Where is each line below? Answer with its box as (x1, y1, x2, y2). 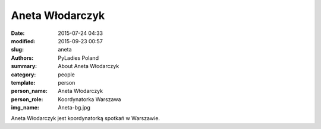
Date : (11, 30, 25, 37)
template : (11, 79, 36, 86)
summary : (11, 63, 37, 70)
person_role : (11, 95, 43, 103)
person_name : (11, 88, 48, 95)
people (58, 71, 75, 78)
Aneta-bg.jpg (58, 104, 90, 111)
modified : (11, 37, 36, 44)
